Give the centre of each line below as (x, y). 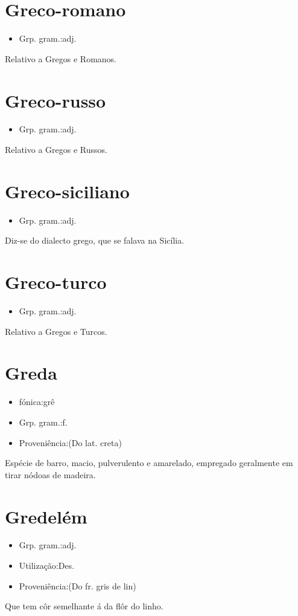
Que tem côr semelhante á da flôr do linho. (84, 606)
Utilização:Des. (47, 566)
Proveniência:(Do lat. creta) (70, 442)
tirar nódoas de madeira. (50, 474)
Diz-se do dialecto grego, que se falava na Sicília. (95, 240)
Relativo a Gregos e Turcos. (56, 331)
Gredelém (46, 516)
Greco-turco (56, 282)
